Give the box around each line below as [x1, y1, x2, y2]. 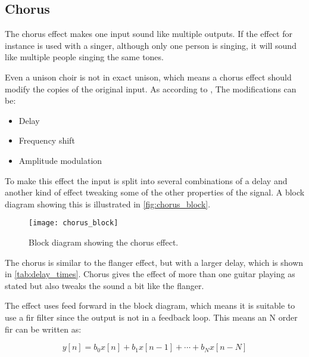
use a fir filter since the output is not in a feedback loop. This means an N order [5, 311, 298, 323]
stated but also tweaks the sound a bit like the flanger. [5, 279, 204, 291]
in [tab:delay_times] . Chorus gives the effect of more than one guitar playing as [5, 268, 295, 280]
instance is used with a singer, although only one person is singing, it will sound [5, 39, 296, 51]
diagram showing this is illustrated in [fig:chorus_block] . [5, 197, 211, 210]
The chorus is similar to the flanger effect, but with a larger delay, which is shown [5, 256, 304, 268]
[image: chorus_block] [29, 219, 118, 228]
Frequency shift [18, 134, 75, 147]
